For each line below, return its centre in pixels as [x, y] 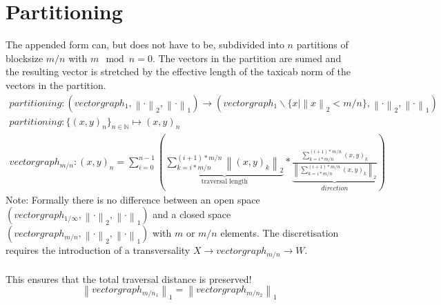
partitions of [322, 45]
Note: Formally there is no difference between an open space [133, 199]
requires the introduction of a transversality [98, 250]
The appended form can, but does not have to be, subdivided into [145, 45]
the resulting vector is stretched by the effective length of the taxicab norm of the [178, 71]
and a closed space [192, 214]
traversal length [225, 182]
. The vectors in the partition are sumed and [247, 58]
